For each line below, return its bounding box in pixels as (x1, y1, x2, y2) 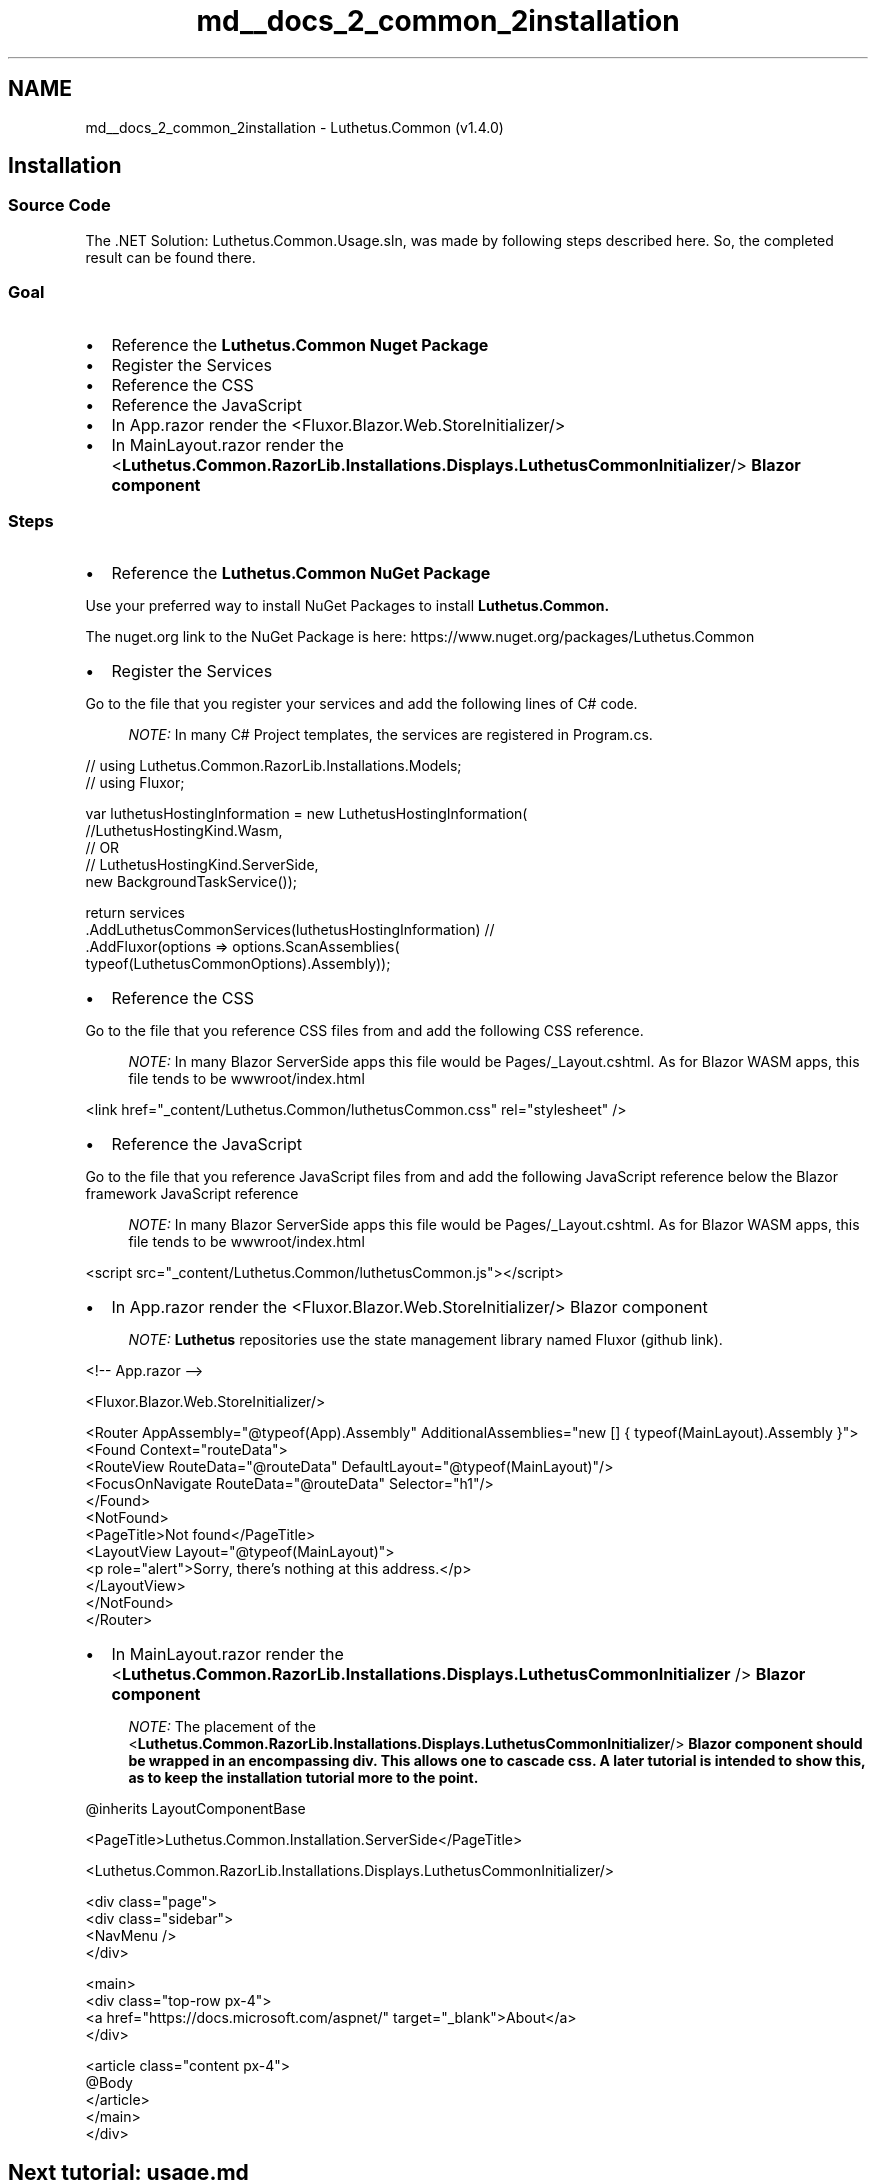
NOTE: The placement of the (128, 1718, 316, 1736)
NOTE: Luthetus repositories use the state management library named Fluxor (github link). (128, 1331, 723, 1349)
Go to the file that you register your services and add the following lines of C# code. (85, 695, 638, 713)
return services (85, 904, 185, 922)
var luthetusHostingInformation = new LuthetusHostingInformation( (85, 805, 528, 823)
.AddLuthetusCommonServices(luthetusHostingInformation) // (85, 921, 495, 939)
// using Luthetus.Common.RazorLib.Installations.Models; (85, 757, 462, 775)
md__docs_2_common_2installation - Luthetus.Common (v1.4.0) (85, 118, 504, 136)
